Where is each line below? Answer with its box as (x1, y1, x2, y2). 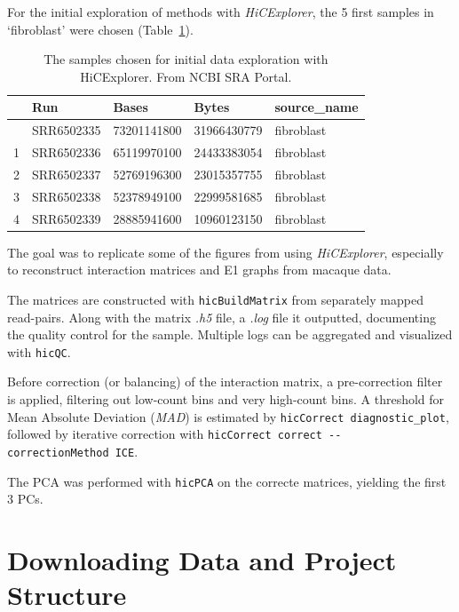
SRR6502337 (32, 164, 101, 183)
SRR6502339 (32, 209, 101, 227)
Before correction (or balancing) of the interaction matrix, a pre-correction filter (7, 372, 443, 391)
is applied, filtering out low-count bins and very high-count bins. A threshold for (7, 389, 445, 408)
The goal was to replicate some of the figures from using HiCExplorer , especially (7, 242, 444, 261)
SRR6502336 (32, 143, 101, 162)
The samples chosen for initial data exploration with (44, 50, 328, 68)
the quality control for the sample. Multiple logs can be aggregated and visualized (7, 325, 453, 344)
